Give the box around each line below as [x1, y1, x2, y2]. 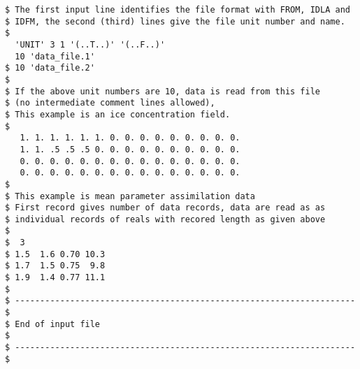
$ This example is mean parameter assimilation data [5, 191, 255, 201]
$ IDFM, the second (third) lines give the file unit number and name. [5, 16, 345, 27]
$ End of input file [5, 319, 101, 329]
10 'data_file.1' [15, 51, 95, 61]
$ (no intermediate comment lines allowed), [5, 98, 215, 108]
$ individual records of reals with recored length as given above [5, 214, 326, 224]
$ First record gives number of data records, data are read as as [5, 203, 326, 213]
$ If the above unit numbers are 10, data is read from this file [5, 86, 321, 96]
